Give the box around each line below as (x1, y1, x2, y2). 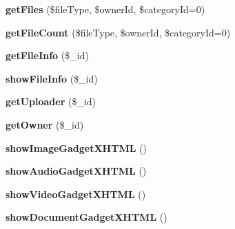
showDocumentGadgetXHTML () (6, 210, 167, 224)
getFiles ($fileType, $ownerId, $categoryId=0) (6, 2, 205, 16)
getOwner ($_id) (6, 117, 84, 131)
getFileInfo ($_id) (6, 48, 89, 63)
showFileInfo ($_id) (6, 71, 98, 85)
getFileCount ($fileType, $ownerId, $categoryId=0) (6, 25, 231, 39)
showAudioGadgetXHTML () (6, 164, 147, 178)
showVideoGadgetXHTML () (6, 186, 146, 201)
